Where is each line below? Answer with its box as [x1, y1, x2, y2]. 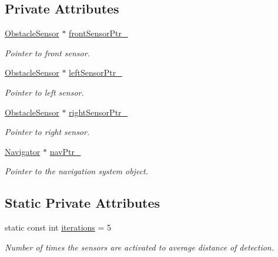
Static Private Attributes [5, 194, 160, 212]
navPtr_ [49, 145, 81, 157]
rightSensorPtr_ [69, 106, 128, 118]
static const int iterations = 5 [5, 221, 112, 234]
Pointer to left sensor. [5, 86, 84, 98]
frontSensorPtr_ [69, 27, 128, 39]
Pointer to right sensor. [5, 126, 90, 138]
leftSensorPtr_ [69, 66, 122, 79]
